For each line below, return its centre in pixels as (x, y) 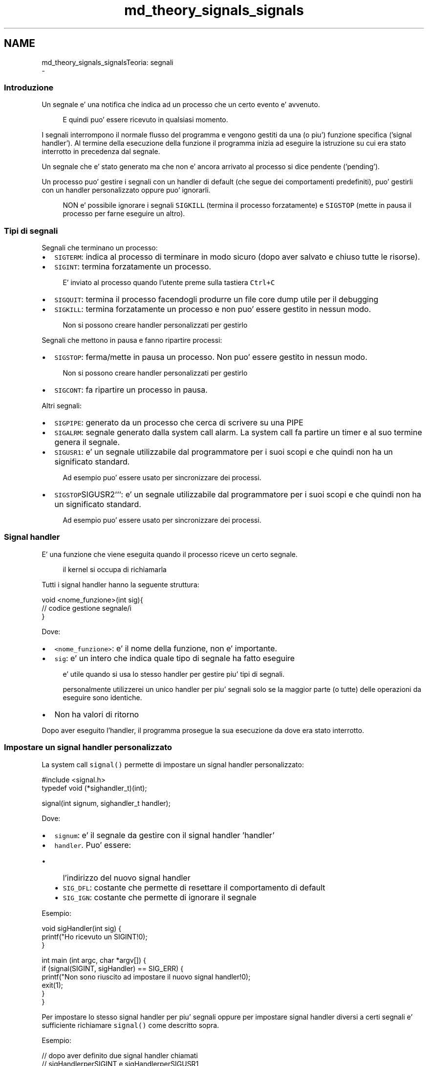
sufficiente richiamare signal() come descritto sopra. (130, 1025)
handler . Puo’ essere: (93, 845)
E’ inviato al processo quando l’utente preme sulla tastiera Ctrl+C (169, 283)
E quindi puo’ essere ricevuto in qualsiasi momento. (145, 120)
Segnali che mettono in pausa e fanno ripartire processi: (132, 340)
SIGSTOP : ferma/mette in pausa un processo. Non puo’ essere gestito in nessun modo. (211, 357)
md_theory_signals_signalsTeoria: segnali (107, 62)
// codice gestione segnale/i (87, 608)
